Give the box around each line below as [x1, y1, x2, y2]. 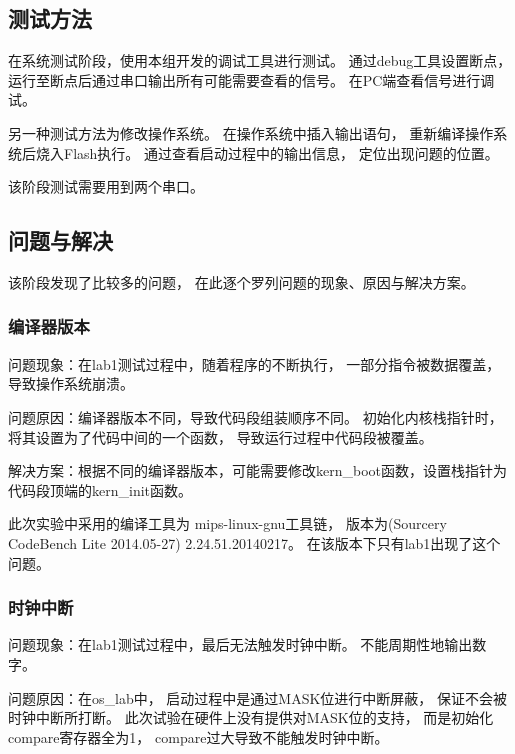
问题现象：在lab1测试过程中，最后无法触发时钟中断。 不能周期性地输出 [8, 634, 473, 655]
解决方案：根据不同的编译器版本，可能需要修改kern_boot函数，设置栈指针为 [8, 460, 507, 481]
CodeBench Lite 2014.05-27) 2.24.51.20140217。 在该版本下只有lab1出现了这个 [8, 532, 501, 553]
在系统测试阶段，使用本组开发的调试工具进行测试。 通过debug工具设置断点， [8, 50, 512, 71]
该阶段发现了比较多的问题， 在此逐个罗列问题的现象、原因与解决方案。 [8, 271, 475, 292]
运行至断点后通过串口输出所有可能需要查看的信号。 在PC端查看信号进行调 [8, 69, 495, 90]
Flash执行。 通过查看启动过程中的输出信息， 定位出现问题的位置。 [63, 142, 499, 163]
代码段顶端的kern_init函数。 [8, 479, 193, 500]
